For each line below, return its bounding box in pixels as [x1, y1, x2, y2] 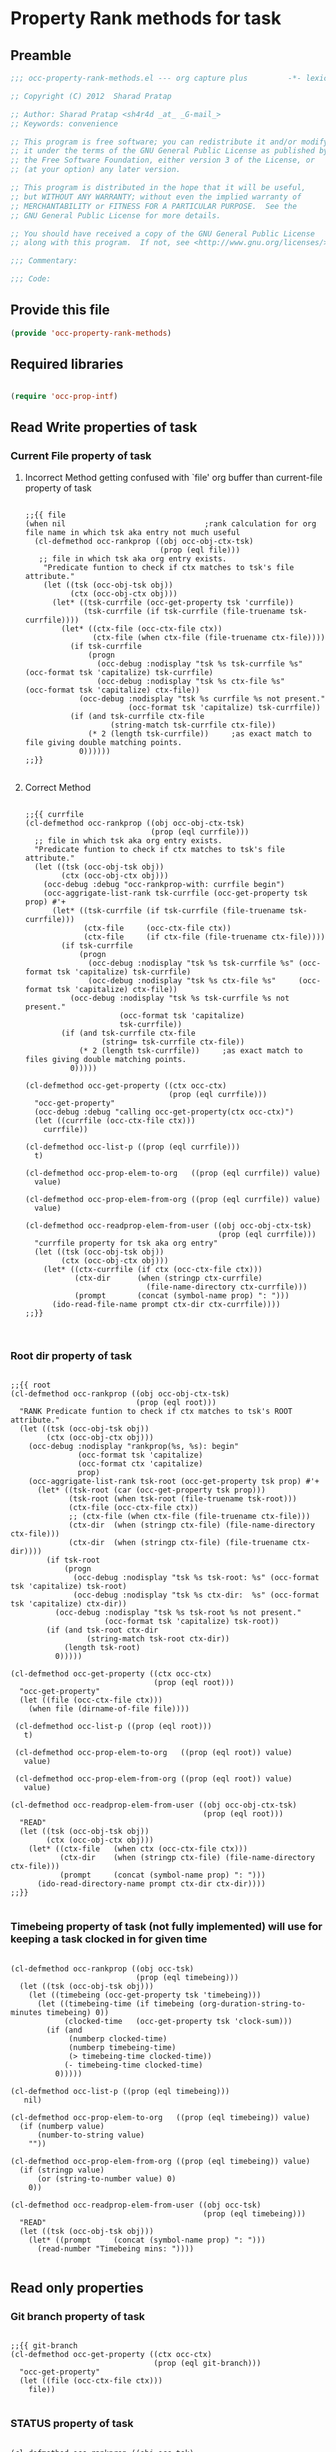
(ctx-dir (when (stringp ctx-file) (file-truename [68, 1538, 288, 1548]
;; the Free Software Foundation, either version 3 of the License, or [10, 155, 315, 166]
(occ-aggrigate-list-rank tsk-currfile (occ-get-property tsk [43, 888, 308, 899]
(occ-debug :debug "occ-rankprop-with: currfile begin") [43, 880, 286, 890]
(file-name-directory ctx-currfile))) [146, 1282, 308, 1292]
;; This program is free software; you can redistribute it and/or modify [10, 137, 329, 147]
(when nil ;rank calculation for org [24, 519, 317, 529]
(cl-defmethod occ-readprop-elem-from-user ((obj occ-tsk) [10, 2200, 262, 2210]
